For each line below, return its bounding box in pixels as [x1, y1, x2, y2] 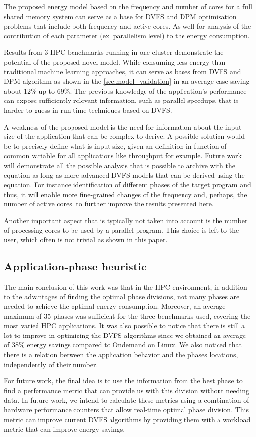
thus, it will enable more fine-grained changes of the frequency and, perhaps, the [4, 189, 247, 199]
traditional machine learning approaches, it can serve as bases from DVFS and [4, 66, 241, 76]
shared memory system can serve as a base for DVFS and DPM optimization [4, 11, 237, 21]
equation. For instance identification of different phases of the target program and [4, 179, 251, 190]
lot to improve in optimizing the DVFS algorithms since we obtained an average [4, 330, 246, 340]
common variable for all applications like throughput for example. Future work [4, 150, 242, 161]
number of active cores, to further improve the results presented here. [4, 199, 214, 209]
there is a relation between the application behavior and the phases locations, [4, 349, 238, 360]
